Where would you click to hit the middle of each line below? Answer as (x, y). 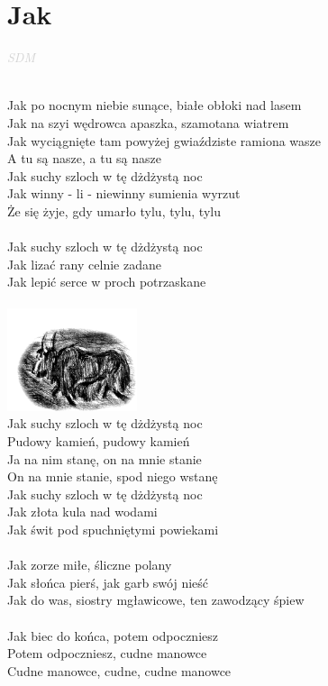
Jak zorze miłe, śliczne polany (90, 565)
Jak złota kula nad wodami (82, 512)
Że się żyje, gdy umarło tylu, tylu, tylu (114, 210)
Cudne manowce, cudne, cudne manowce (119, 670)
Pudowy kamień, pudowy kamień (99, 441)
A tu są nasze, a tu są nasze (84, 158)
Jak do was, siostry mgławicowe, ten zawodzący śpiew (156, 600)
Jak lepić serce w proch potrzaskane (107, 282)
